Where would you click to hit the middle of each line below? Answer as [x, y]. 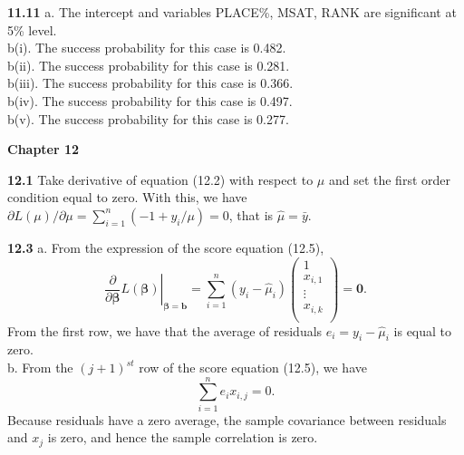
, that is [251, 214]
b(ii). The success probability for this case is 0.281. [149, 65]
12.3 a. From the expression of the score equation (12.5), [166, 247]
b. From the [40, 368]
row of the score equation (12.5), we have [253, 368]
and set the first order [389, 179]
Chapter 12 [43, 149]
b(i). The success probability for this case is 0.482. [147, 48]
